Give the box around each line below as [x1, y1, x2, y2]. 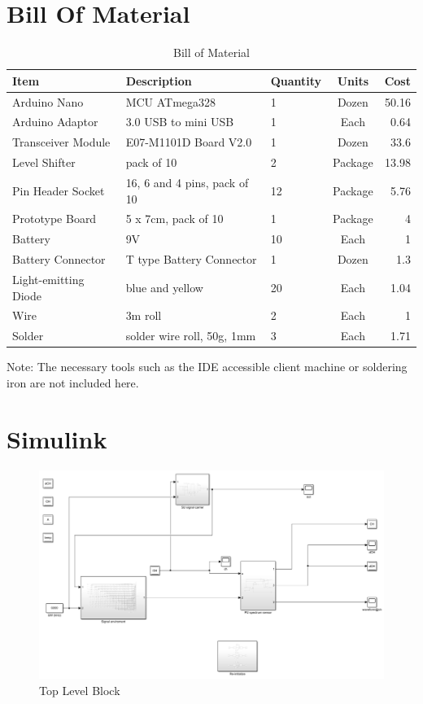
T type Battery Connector [125, 251, 257, 268]
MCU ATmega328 [125, 93, 216, 110]
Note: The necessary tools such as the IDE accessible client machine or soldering [7, 358, 408, 375]
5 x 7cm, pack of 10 [125, 210, 224, 227]
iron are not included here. [7, 374, 139, 391]
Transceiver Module [12, 133, 111, 151]
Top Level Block [39, 682, 120, 699]
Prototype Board [12, 210, 97, 227]
